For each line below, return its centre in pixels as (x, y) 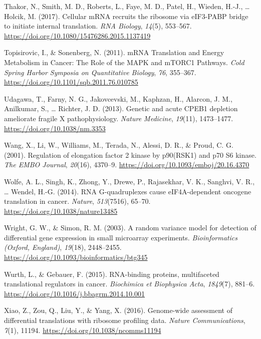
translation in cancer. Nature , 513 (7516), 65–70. (77, 201)
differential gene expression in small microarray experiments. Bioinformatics (121, 237)
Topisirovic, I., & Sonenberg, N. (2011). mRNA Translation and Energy (114, 52)
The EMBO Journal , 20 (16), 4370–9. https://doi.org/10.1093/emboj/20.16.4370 (127, 164)
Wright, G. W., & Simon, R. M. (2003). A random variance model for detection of (130, 228)
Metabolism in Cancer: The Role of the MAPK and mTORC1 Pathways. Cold (124, 62)
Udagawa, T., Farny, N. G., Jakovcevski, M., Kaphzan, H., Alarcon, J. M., (118, 98)
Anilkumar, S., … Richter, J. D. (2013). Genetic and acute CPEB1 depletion (121, 108)
